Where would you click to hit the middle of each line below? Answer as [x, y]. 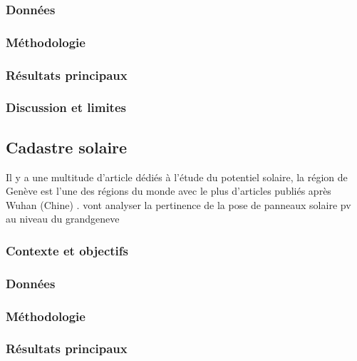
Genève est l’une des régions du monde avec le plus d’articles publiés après [169, 191]
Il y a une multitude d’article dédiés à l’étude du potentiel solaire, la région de [177, 177]
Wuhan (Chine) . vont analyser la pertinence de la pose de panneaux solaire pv [178, 204]
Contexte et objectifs [67, 250]
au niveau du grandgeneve [63, 219]
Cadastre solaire [67, 147]
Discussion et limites [66, 107]
